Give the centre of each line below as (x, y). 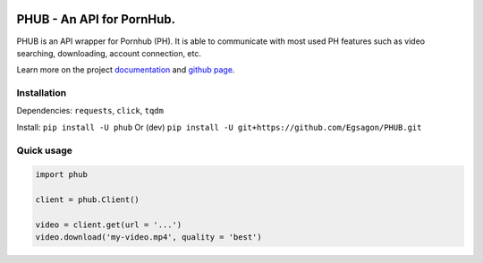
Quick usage (45, 150)
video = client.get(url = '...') (109, 225)
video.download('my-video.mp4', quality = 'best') (149, 238)
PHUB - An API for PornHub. (96, 19)
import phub (62, 175)
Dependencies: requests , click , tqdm (90, 111)
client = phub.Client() (88, 200)
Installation (42, 93)
